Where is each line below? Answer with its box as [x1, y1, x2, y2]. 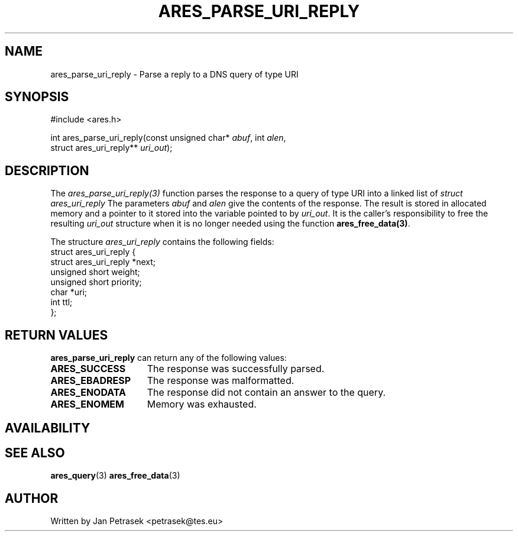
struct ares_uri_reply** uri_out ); [50, 143, 173, 153]
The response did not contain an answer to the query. [147, 386, 386, 399]
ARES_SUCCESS [50, 363, 126, 375]
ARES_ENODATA [50, 386, 127, 399]
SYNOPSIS [5, 89, 69, 105]
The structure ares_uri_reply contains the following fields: [50, 237, 274, 247]
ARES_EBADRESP [50, 374, 131, 387]
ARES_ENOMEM [50, 398, 124, 411]
